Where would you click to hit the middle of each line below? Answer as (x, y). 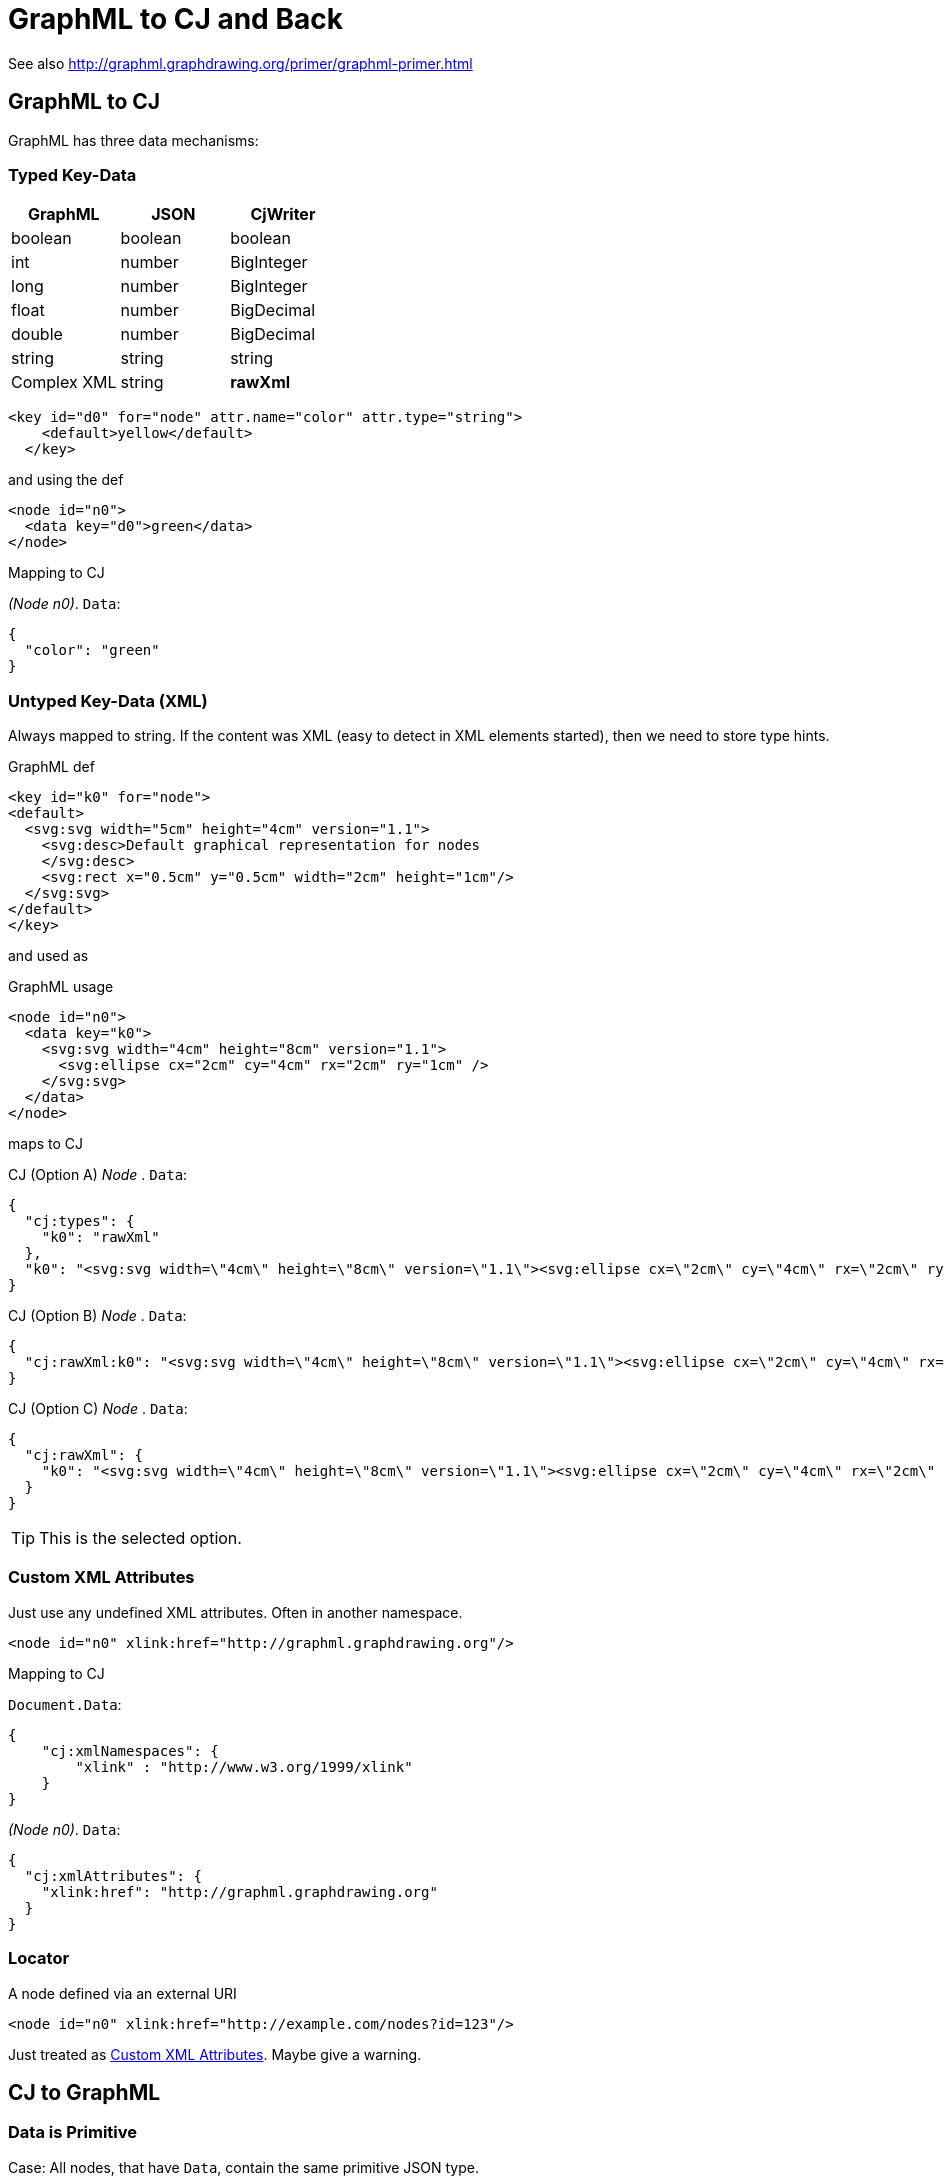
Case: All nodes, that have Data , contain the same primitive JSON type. (244, 2167)
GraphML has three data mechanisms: (133, 140)
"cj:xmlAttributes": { (113, 1875)
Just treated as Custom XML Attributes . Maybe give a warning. (215, 2054)
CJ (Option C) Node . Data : (98, 1409)
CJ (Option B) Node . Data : (97, 1316)
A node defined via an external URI (122, 1993)
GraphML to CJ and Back (175, 19)
